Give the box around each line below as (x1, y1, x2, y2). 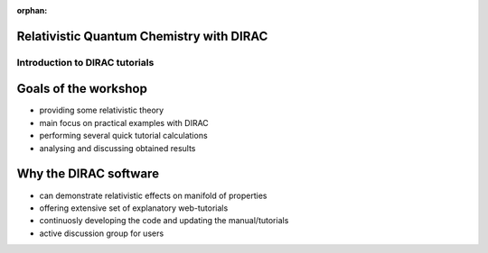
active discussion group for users (39, 228, 164, 239)
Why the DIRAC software (16, 167, 160, 182)
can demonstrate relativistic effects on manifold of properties (39, 190, 267, 201)
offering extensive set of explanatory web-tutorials (39, 203, 229, 213)
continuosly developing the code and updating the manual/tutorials (39, 215, 289, 226)
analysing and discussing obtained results (39, 142, 196, 153)
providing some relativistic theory (39, 104, 164, 116)
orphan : (16, 5, 48, 15)
